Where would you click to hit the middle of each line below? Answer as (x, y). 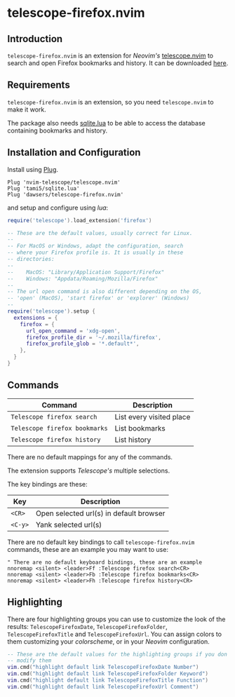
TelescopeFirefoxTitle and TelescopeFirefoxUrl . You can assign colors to (115, 634)
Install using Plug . (33, 169)
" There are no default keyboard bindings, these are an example (105, 562)
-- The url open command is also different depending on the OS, (105, 292)
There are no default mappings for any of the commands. (90, 456)
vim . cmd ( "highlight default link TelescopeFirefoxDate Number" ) (103, 668)
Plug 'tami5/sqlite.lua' (43, 188)
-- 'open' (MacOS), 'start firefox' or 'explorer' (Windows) (99, 298)
